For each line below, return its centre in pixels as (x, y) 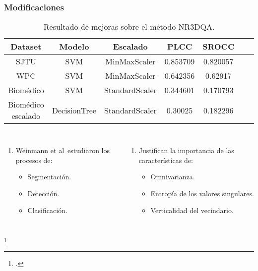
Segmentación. (49, 177)
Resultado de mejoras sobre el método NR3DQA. (129, 27)
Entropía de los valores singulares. (202, 193)
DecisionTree (74, 110)
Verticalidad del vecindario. (192, 210)
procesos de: (34, 160)
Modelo (74, 47)
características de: (166, 160)
